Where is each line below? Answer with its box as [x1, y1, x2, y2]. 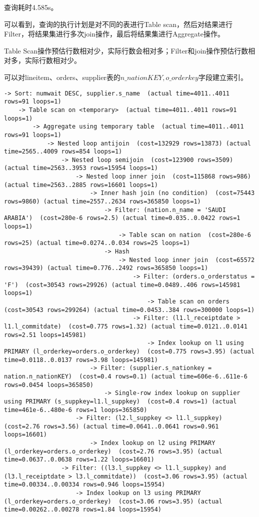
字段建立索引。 [198, 71, 247, 82]
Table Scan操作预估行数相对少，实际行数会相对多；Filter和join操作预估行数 [4, 45, 248, 55]
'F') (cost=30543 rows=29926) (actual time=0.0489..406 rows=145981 [4, 281, 240, 288]
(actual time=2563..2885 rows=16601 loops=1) [4, 181, 158, 188]
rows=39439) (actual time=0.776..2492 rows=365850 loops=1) [4, 264, 208, 272]
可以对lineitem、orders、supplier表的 [4, 71, 120, 82]
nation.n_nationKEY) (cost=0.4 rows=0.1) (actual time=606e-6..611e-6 [4, 372, 247, 380]
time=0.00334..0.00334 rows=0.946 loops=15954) [4, 481, 165, 488]
